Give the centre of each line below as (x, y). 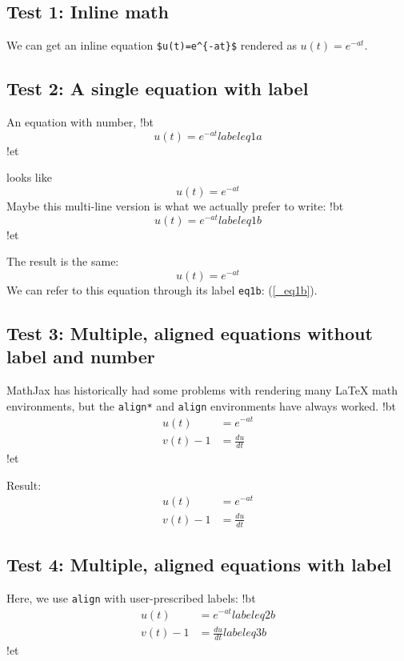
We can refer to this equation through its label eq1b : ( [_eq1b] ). (162, 289)
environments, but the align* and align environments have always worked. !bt (202, 405)
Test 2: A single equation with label (158, 88)
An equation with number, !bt (80, 122)
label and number (81, 357)
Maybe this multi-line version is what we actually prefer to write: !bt (175, 206)
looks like (29, 177)
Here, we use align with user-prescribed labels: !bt (131, 597)
